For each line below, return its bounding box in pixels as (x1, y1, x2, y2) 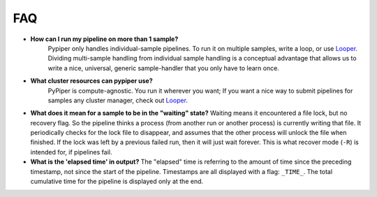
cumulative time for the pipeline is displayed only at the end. (30, 178, 204, 186)
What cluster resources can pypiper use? (30, 77, 153, 85)
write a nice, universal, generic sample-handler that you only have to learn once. (47, 63, 279, 72)
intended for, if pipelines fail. (30, 148, 112, 156)
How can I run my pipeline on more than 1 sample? (30, 35, 179, 43)
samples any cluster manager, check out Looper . (47, 96, 188, 104)
